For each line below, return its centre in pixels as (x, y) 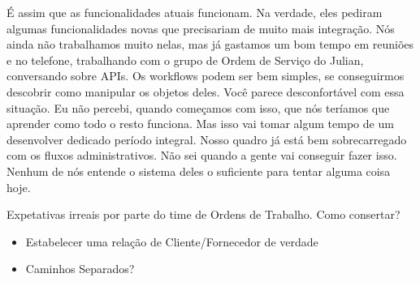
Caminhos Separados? (80, 269)
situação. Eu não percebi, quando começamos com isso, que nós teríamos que (198, 107)
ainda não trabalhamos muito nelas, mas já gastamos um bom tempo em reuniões (210, 44)
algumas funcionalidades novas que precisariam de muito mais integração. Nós (201, 28)
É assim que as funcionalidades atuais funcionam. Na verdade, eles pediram (195, 12)
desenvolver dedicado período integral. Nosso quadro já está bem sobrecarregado (207, 139)
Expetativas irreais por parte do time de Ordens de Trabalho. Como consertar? (204, 214)
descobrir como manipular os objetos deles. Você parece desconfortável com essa (206, 91)
